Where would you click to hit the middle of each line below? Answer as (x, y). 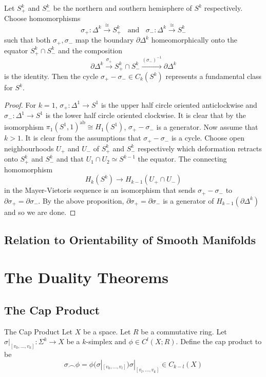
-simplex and (106, 341)
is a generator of (188, 200)
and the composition (90, 50)
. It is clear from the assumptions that (81, 138)
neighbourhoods (29, 148)
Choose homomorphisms (42, 18)
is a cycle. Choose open (208, 138)
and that (70, 159)
